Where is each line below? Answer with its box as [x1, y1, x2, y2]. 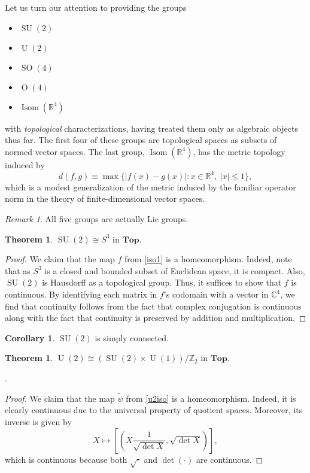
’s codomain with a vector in [163, 288, 269, 301]
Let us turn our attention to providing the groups [5, 1, 187, 13]
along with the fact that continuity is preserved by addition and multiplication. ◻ [5, 311, 306, 324]
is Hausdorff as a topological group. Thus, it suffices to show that [42, 276, 282, 289]
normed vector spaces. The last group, [5, 145, 145, 157]
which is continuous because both [5, 453, 127, 465]
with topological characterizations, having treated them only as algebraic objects [5, 122, 299, 134]
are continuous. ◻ [196, 453, 263, 465]
